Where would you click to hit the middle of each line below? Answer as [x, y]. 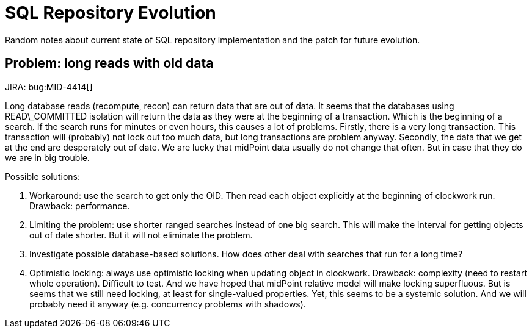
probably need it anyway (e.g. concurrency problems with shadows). [168, 304]
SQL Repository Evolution [111, 13]
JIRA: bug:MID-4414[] [49, 87]
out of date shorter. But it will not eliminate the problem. [141, 235]
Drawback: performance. [80, 206]
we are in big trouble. [47, 157]
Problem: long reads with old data [109, 63]
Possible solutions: [43, 176]
